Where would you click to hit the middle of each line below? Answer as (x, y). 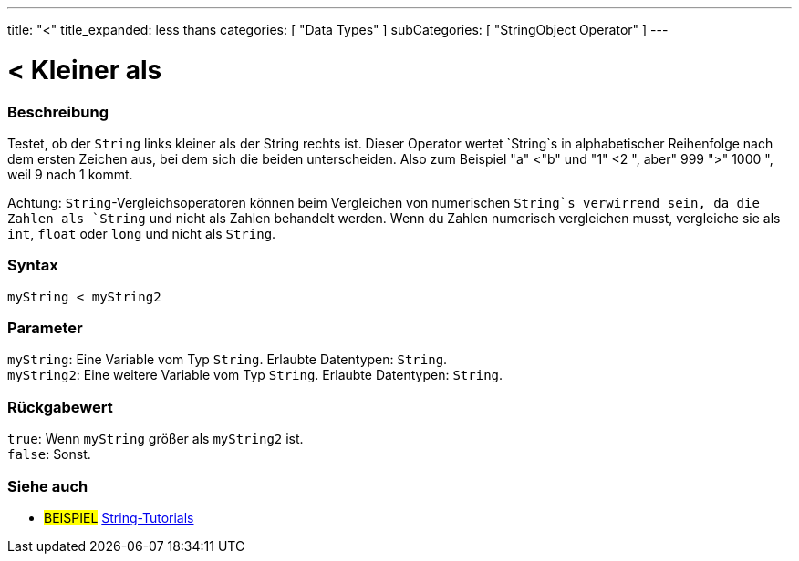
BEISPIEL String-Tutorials (119, 517)
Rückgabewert (60, 407)
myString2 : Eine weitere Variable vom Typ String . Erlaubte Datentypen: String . (255, 375)
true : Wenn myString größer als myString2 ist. (156, 439)
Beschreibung (58, 112)
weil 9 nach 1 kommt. (70, 174)
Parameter (45, 328)
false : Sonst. (49, 454)
